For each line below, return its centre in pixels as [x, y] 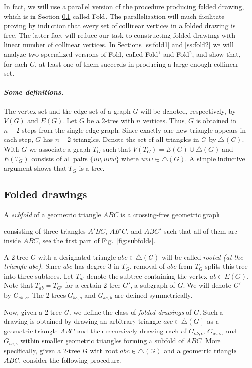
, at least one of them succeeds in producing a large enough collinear [137, 63]
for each [16, 63]
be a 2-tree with [110, 120]
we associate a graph [60, 149]
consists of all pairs [59, 158]
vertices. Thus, [165, 120]
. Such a [211, 311]
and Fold [176, 54]
